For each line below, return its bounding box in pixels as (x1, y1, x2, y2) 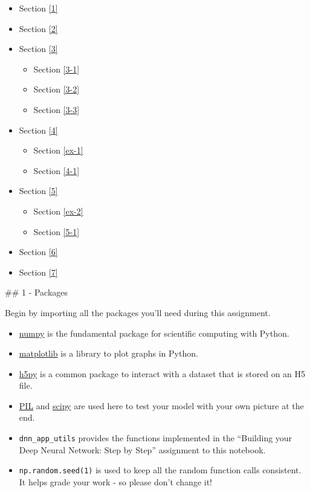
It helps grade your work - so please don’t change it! (19, 475, 213, 488)
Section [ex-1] (33, 144, 83, 157)
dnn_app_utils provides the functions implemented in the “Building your (19, 432, 292, 444)
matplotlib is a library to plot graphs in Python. (19, 347, 198, 360)
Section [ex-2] (33, 204, 83, 217)
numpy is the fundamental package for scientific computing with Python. (19, 326, 289, 339)
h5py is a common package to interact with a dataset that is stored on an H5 (19, 367, 306, 380)
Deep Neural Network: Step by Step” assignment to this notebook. (19, 443, 266, 456)
